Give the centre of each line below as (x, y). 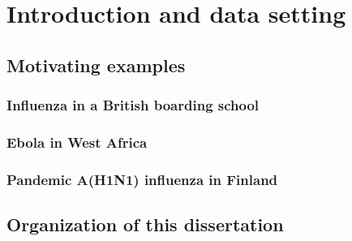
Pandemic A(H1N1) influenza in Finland (142, 179)
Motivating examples (96, 65)
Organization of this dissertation (145, 224)
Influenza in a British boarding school (133, 105)
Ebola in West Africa (77, 142)
